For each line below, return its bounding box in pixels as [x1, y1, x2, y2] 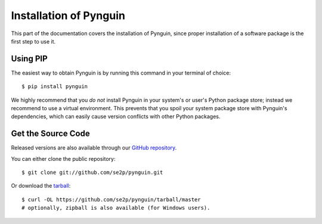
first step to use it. [11, 38, 56, 45]
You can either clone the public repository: [11, 155, 116, 162]
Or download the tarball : [11, 182, 71, 189]
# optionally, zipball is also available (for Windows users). [21, 204, 210, 211]
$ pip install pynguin [21, 83, 88, 90]
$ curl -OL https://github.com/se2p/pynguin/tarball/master [21, 196, 201, 203]
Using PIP [11, 54, 48, 64]
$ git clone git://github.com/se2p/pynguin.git [21, 169, 163, 176]
